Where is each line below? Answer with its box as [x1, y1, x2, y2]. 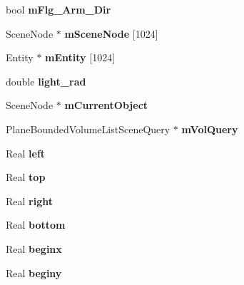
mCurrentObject [64, 98, 148, 113]
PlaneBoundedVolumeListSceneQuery [6, 121, 171, 136]
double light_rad [6, 73, 86, 88]
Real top [6, 170, 46, 185]
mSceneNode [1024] [64, 26, 158, 41]
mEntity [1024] [45, 50, 116, 65]
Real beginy [6, 265, 62, 280]
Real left [6, 145, 46, 160]
